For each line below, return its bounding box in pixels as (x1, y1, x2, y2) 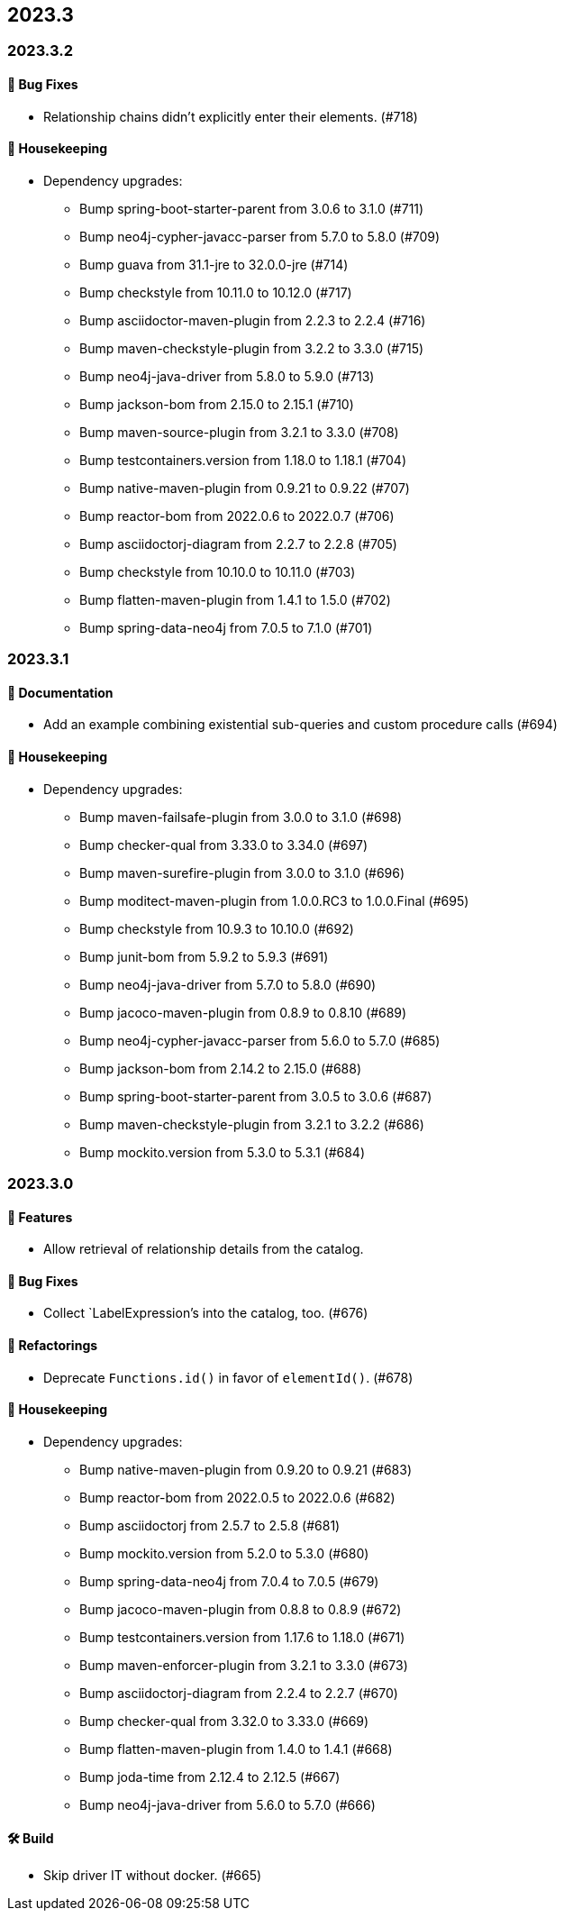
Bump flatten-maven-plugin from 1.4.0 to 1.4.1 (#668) (79, 1740, 393, 1757)
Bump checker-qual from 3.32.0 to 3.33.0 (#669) (79, 1712, 369, 1729)
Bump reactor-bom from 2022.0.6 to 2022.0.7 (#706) (79, 507, 395, 524)
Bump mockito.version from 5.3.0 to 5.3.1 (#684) (79, 1144, 366, 1160)
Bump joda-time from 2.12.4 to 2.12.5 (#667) (79, 1768, 341, 1785)
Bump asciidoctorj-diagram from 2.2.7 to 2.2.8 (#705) (79, 535, 397, 552)
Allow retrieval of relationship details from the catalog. (43, 1241, 364, 1257)
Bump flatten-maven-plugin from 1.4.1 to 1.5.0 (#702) (79, 591, 391, 607)
